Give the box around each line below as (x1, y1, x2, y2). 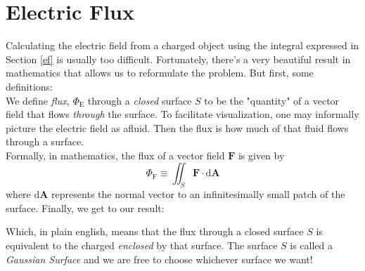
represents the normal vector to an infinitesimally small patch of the (51, 187, 345, 201)
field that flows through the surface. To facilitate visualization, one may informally (6, 107, 359, 121)
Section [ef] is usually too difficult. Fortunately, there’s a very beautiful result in (6, 51, 351, 66)
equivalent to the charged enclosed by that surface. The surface (6, 238, 278, 253)
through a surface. (6, 134, 84, 149)
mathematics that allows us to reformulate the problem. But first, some (6, 65, 314, 80)
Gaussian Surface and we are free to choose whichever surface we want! (6, 251, 313, 266)
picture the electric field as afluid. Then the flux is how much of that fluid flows (6, 120, 349, 135)
